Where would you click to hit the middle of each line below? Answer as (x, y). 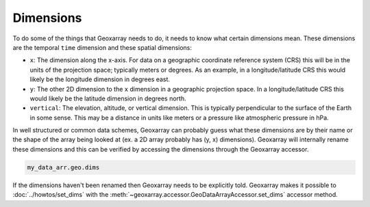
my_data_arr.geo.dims (63, 167)
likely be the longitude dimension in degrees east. (100, 79)
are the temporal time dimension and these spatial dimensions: (102, 47)
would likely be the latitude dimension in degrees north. (108, 98)
